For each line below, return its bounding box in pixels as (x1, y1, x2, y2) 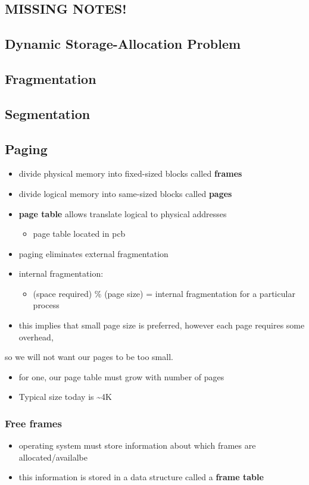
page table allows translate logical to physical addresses (18, 207, 227, 220)
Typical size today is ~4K (18, 390, 112, 403)
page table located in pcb (33, 227, 126, 240)
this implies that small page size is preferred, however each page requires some (18, 319, 305, 331)
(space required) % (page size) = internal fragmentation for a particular (33, 287, 295, 299)
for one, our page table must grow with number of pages (18, 370, 224, 383)
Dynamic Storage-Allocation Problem (5, 35, 241, 53)
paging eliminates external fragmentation (18, 247, 168, 259)
